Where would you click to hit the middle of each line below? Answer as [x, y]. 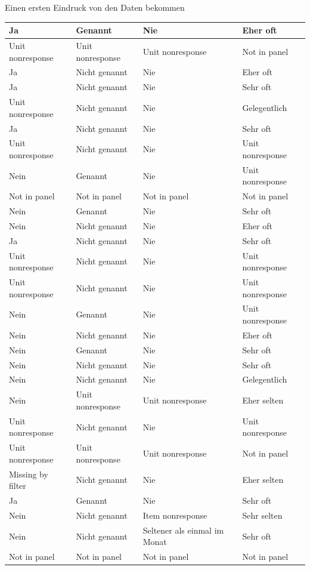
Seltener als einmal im [183, 530]
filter [18, 486]
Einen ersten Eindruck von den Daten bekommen [95, 7]
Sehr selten [262, 515]
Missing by [29, 474]
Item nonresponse [175, 515]
